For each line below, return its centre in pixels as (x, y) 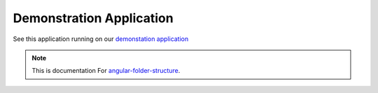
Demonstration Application (93, 18)
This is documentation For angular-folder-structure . (106, 71)
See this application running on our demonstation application (101, 39)
